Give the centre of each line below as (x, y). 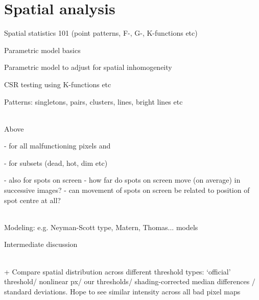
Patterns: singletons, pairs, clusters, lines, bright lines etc (93, 101)
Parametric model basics (42, 50)
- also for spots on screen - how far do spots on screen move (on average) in (122, 180)
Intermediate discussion (41, 244)
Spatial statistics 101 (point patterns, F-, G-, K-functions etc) (101, 33)
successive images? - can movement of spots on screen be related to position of (127, 190)
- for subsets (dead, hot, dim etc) (56, 162)
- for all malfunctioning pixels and (57, 146)
